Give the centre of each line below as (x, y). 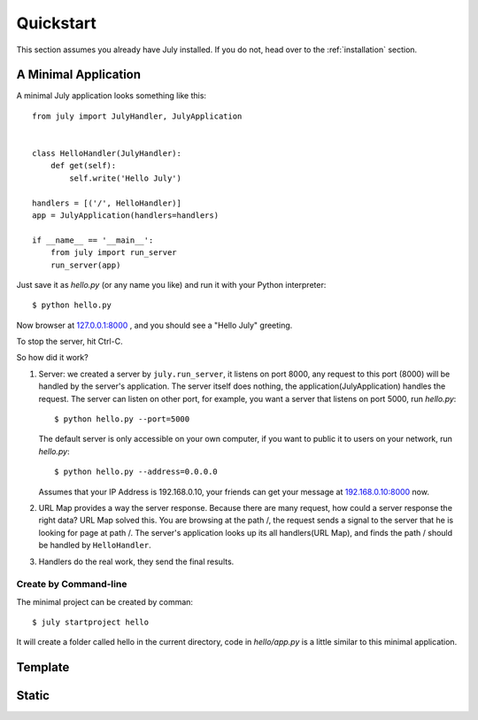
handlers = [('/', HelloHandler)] (107, 203)
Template (43, 667)
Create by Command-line (72, 585)
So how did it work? (52, 358)
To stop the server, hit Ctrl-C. (69, 342)
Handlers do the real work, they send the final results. (136, 561)
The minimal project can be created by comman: (105, 601)
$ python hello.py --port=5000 (122, 419)
